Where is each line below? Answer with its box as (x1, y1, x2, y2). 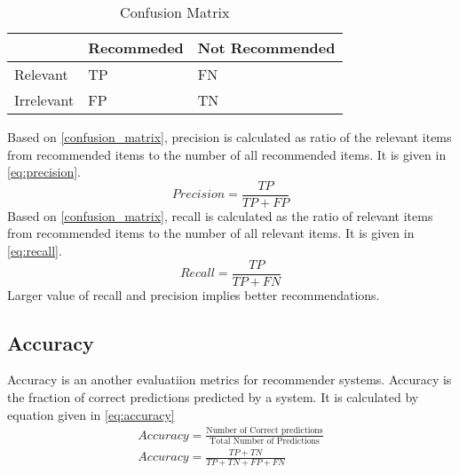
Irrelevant (14, 90, 75, 110)
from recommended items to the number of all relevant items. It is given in (7, 224, 415, 242)
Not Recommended (197, 37, 336, 58)
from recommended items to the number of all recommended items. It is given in (7, 145, 447, 163)
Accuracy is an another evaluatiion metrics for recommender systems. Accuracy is (7, 370, 452, 389)
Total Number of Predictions (210, 436, 320, 446)
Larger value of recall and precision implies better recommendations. (7, 285, 380, 304)
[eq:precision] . (7, 162, 81, 181)
